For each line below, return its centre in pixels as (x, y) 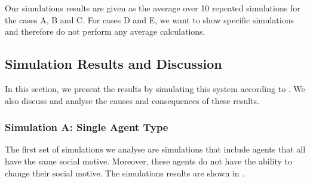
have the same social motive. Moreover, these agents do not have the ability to (148, 161)
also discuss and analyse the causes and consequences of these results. (132, 100)
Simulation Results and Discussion (113, 64)
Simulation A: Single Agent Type (87, 127)
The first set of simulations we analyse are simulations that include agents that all (155, 149)
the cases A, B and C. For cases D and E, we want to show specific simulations (149, 19)
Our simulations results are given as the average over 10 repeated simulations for (153, 8)
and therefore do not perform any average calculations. (105, 31)
